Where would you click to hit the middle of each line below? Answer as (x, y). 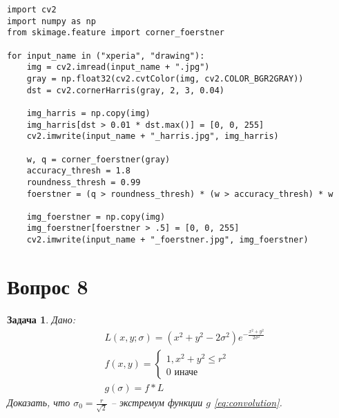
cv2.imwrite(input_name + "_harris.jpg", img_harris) (153, 136)
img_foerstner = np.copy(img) (96, 217)
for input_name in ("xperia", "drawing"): (106, 56)
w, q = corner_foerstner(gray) (98, 159)
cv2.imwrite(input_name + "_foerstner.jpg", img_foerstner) (167, 240)
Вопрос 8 (48, 286)
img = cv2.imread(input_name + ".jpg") (118, 67)
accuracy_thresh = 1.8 (78, 171)
